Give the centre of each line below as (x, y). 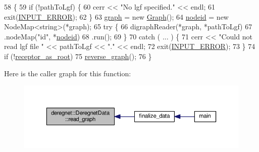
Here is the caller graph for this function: (68, 73)
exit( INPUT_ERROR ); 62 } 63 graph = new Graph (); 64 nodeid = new (116, 16)
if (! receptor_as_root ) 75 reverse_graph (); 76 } (78, 56)
